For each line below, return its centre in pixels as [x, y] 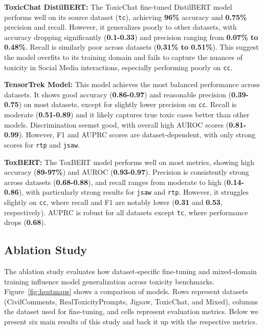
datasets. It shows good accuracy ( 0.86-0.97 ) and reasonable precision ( [118, 94]
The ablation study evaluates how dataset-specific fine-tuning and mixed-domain [130, 271]
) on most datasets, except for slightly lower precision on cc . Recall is [128, 104]
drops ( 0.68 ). [25, 222]
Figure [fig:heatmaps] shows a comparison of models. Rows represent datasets [126, 291]
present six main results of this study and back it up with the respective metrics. [131, 322]
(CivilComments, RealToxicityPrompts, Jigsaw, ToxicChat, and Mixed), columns [131, 301]
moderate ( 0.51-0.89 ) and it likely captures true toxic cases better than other [127, 115]
